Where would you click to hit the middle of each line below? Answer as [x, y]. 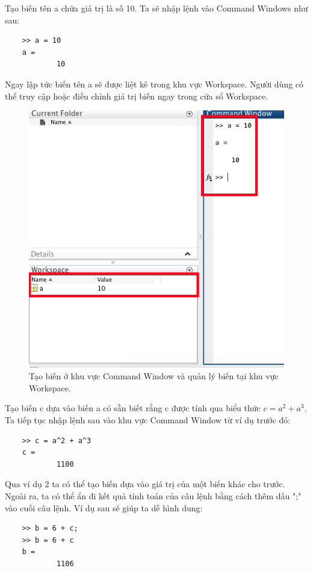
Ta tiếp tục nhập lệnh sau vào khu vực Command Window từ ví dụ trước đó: [148, 420]
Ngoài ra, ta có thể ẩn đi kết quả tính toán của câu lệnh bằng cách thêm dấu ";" [153, 496]
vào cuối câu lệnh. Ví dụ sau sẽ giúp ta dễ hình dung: [104, 507]
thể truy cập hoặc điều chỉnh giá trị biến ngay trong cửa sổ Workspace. [137, 96]
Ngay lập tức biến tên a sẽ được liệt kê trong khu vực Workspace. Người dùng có [154, 84]
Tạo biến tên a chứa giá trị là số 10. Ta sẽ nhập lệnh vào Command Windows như [156, 8]
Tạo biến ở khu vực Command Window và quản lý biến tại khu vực [154, 376]
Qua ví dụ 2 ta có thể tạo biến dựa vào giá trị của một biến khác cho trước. [145, 484]
